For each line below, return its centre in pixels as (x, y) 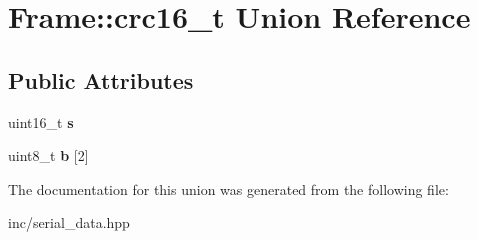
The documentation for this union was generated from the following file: (228, 188)
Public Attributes (101, 79)
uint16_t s (41, 121)
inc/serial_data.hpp (69, 222)
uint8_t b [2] (48, 155)
